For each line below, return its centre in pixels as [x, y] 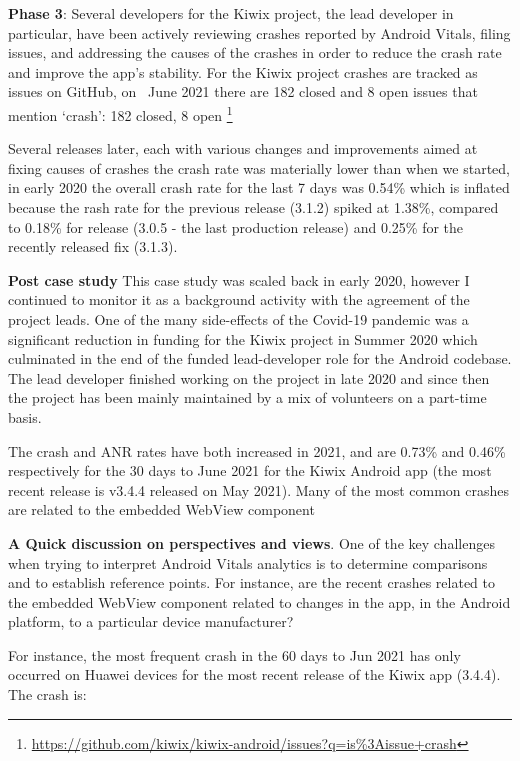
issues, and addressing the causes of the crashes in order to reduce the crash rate [255, 52]
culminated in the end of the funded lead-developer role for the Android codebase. [260, 358]
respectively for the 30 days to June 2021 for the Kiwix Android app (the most [250, 470]
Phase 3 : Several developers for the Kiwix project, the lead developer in [231, 13]
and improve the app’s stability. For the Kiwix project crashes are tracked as [243, 71]
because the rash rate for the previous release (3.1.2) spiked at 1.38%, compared [253, 207]
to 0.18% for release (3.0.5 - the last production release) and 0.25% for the [236, 226]
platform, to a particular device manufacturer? [151, 621]
